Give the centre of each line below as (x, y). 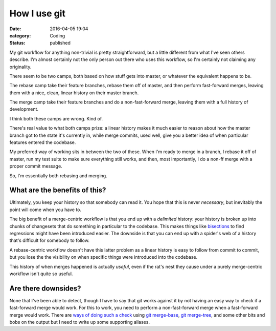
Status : (17, 43)
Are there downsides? (45, 288)
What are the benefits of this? (58, 190)
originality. (20, 67)
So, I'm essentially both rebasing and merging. (58, 175)
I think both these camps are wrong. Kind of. (56, 118)
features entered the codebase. (43, 142)
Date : (15, 29)
